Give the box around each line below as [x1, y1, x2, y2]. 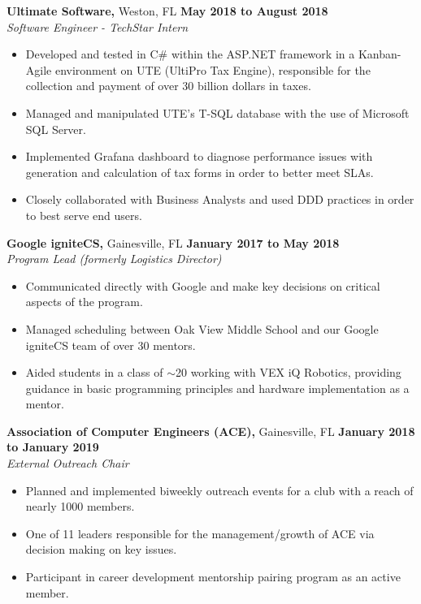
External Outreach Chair [7, 455, 129, 472]
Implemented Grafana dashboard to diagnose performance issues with [25, 148, 373, 165]
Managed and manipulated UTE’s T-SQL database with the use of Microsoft [25, 104, 410, 121]
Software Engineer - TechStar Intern [7, 18, 189, 35]
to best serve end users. [25, 206, 142, 223]
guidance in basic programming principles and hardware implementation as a [25, 379, 410, 396]
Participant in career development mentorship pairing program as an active [25, 568, 401, 585]
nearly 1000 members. [25, 498, 135, 515]
